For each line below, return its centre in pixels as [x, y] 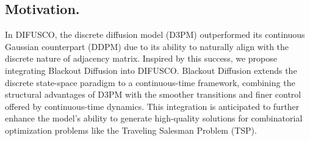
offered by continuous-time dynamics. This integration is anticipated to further [152, 106]
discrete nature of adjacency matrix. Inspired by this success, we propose [141, 58]
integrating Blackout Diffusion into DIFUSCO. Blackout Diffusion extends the [151, 70]
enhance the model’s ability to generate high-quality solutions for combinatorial [154, 118]
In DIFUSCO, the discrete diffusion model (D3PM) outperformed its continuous [155, 34]
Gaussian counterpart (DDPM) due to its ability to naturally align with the [147, 46]
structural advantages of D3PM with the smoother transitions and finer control [153, 94]
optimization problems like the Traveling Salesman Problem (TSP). [131, 130]
